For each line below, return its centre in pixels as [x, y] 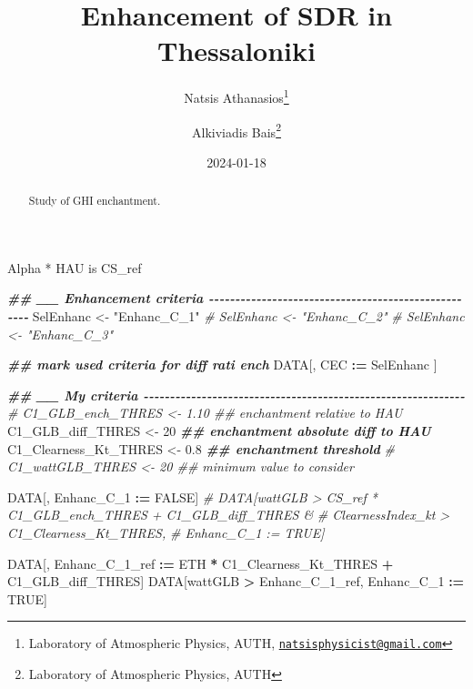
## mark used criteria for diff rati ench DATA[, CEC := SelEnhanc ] [222, 365]
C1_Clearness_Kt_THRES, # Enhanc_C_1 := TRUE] [166, 532]
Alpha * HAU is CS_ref [75, 267]
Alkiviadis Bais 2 [236, 130]
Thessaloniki [236, 51]
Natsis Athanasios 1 [236, 96]
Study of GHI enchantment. [95, 201]
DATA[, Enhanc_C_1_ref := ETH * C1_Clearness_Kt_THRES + [201, 563]
